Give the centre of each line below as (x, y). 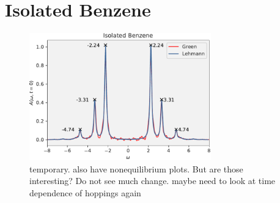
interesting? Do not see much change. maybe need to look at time (153, 181)
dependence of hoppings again (85, 192)
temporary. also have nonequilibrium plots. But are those (136, 168)
